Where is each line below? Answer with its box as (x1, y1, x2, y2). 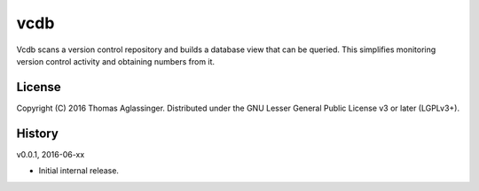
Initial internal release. (38, 165, 120, 176)
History (16, 126, 59, 141)
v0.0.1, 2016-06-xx (16, 149, 85, 159)
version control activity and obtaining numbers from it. (16, 56, 216, 66)
